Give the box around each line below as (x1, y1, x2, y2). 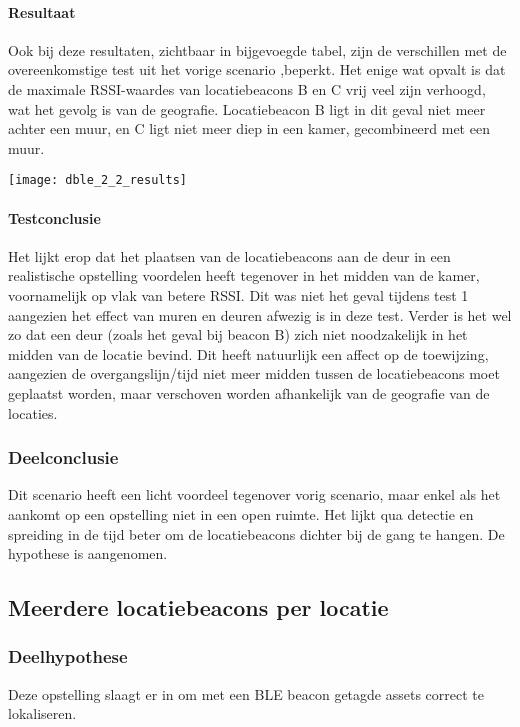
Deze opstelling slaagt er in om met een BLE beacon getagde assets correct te (8, 683, 484, 704)
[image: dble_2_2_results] (8, 173, 187, 188)
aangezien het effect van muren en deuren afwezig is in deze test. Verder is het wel (8, 304, 512, 325)
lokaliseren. (8, 703, 77, 724)
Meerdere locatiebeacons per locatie (8, 592, 389, 623)
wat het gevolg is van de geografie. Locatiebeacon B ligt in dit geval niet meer (8, 98, 486, 119)
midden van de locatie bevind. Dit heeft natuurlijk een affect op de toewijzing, (8, 343, 489, 364)
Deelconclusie (8, 445, 119, 470)
